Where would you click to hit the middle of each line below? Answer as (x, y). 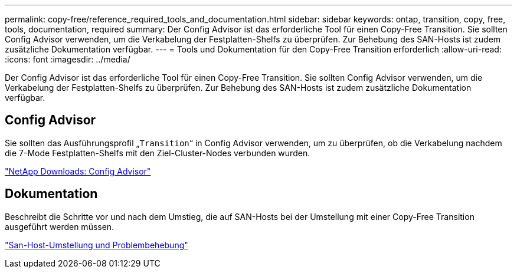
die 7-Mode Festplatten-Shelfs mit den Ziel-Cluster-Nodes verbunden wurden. (158, 153)
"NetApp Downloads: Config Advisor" (78, 171)
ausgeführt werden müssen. (60, 226)
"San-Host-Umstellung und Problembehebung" (96, 245)
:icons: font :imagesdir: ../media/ (68, 59)
